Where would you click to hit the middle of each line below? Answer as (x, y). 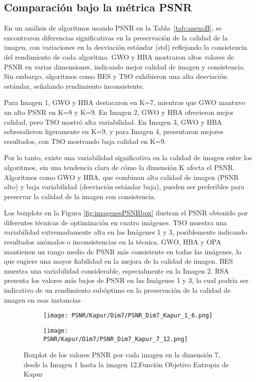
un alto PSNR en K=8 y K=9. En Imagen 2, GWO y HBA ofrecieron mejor (119, 112)
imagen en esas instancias (42, 299)
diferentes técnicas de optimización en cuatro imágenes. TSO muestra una (115, 222)
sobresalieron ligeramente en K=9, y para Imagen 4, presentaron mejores (114, 131)
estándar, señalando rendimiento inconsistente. (74, 86)
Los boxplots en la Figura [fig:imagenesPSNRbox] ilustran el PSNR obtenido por (126, 213)
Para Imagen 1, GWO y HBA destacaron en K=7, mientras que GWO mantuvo (125, 102)
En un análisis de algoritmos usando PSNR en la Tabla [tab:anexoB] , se (113, 28)
